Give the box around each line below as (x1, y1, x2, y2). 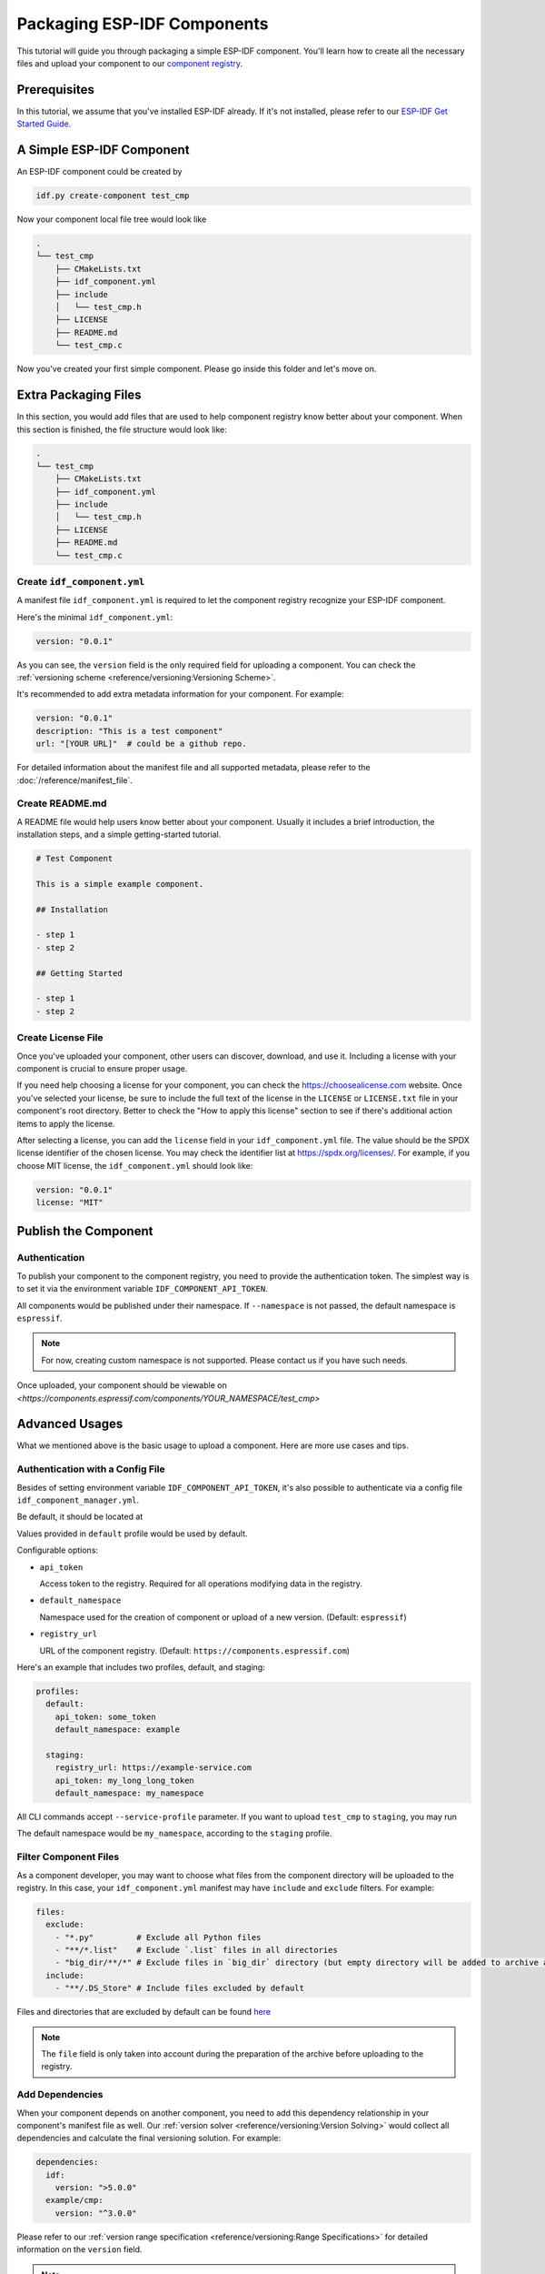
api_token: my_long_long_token (54, 1775, 194, 1786)
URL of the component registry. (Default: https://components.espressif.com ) (39, 1645, 350, 1655)
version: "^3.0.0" (54, 2208, 137, 2219)
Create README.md (16, 797, 107, 810)
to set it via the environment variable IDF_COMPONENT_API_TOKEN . (16, 1283, 268, 1294)
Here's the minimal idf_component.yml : (16, 611, 173, 622)
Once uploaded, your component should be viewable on (16, 1380, 227, 1391)
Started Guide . (16, 118, 72, 129)
